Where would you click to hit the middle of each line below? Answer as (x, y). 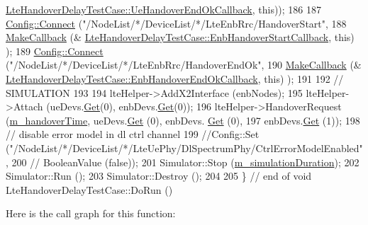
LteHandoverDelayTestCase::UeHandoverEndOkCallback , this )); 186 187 (164, 9)
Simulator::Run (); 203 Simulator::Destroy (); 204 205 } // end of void (159, 176)
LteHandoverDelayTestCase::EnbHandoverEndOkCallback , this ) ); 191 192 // (175, 78)
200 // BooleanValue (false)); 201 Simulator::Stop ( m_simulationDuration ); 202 (185, 162)
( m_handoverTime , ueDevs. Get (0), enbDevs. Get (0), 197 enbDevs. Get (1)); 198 (183, 120)
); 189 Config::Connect (55, 51)
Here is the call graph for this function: (91, 213)
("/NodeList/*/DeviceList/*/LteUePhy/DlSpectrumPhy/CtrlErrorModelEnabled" (184, 148)
